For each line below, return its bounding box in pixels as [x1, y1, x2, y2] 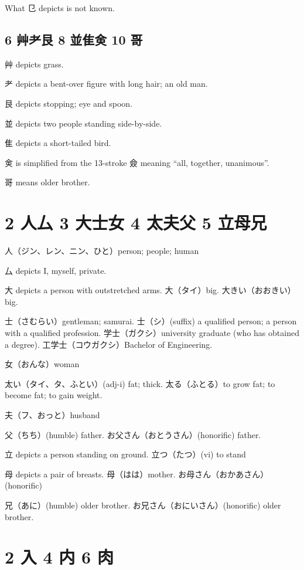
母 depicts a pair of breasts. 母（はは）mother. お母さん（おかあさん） [5, 467, 269, 480]
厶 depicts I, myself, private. [5, 264, 107, 276]
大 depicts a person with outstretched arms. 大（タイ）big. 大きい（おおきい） [5, 284, 296, 296]
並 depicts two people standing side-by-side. [5, 117, 162, 129]
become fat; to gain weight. [5, 389, 103, 401]
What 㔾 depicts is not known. [5, 2, 115, 13]
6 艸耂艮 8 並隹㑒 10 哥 [5, 30, 143, 48]
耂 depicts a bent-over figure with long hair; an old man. [5, 77, 208, 90]
